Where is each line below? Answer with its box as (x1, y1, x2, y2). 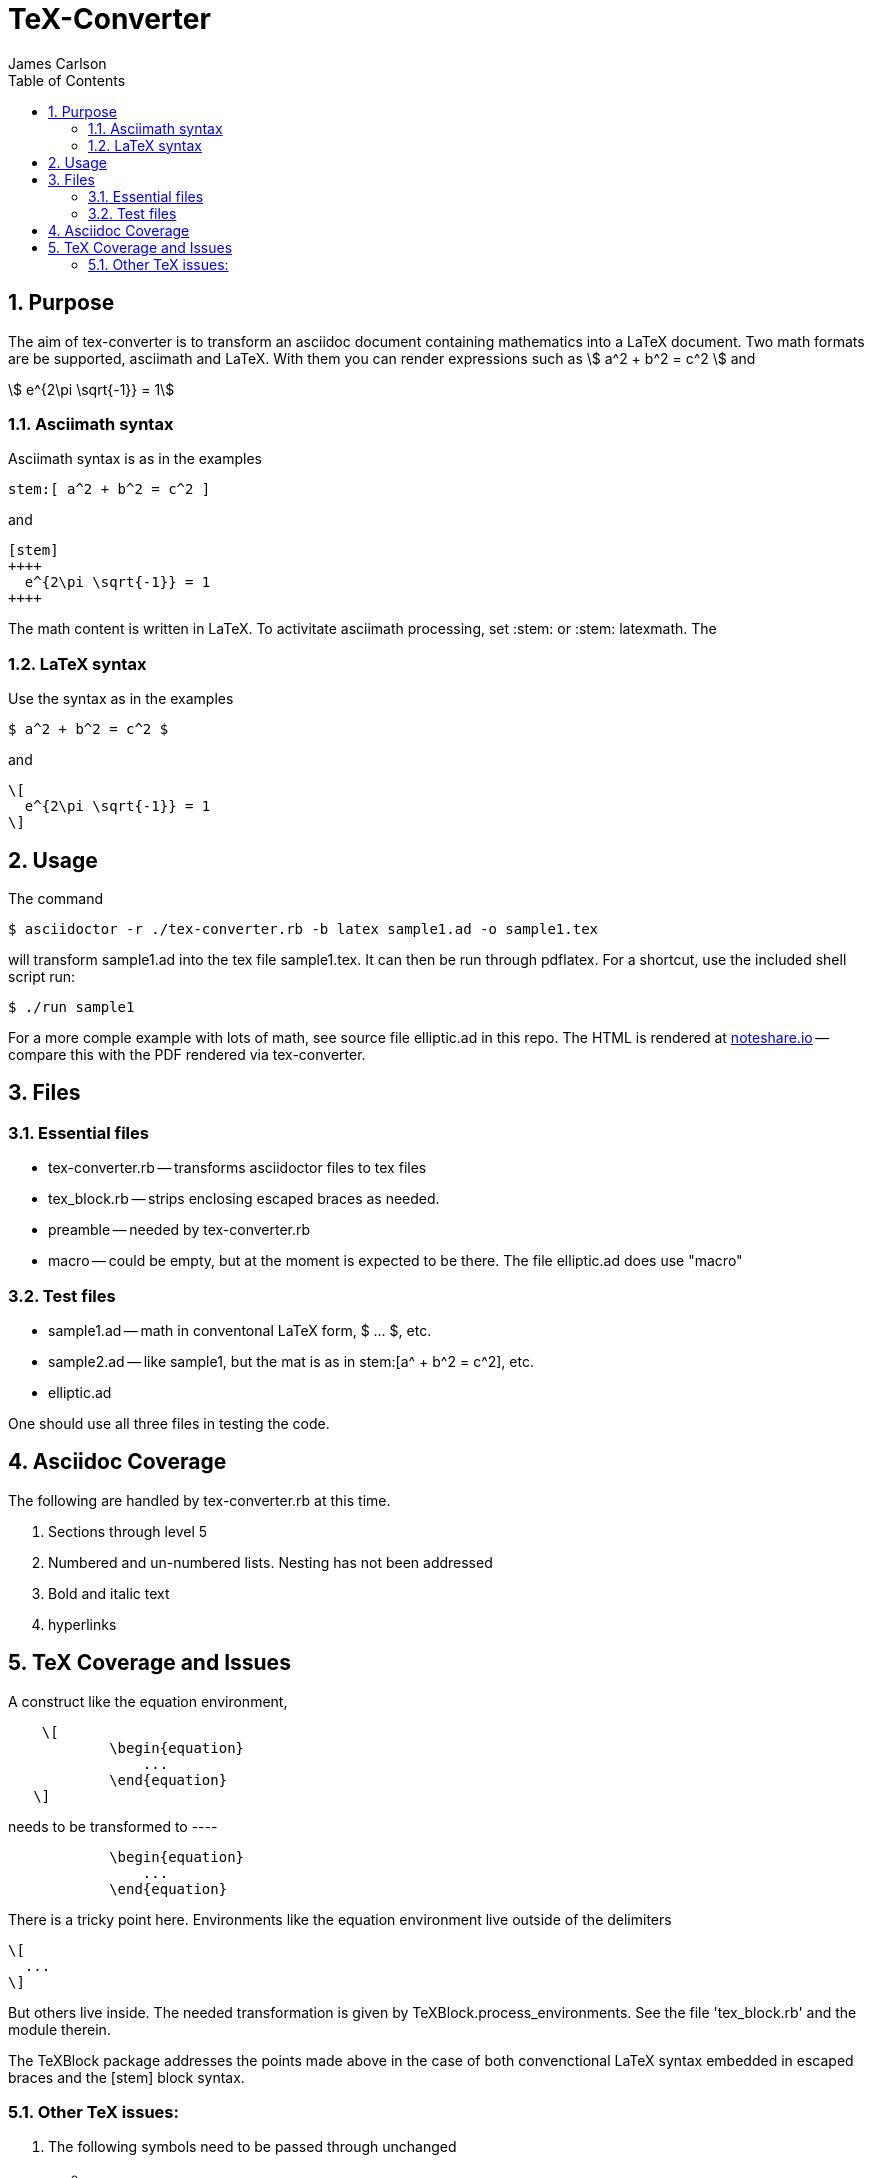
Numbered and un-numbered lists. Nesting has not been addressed (48, 1553, 493, 1571)
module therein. (8, 2020, 111, 2038)
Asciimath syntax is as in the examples (8, 450, 262, 468)
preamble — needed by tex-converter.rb (48, 1221, 311, 1239)
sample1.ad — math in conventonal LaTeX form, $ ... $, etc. (48, 1321, 432, 1339)
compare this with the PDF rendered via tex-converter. (8, 1045, 366, 1063)
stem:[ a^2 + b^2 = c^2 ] (8, 481, 211, 498)
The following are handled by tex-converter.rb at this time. (8, 1491, 391, 1509)
